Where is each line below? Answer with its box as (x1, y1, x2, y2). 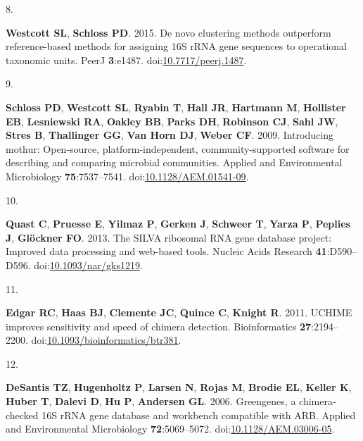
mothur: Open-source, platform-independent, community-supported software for (6, 141, 350, 156)
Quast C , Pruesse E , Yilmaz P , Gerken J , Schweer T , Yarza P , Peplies (6, 216, 350, 231)
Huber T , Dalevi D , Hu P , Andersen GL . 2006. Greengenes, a (6, 394, 296, 409)
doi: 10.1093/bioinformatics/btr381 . (31, 333, 181, 347)
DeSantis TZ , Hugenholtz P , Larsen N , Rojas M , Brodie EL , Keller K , (6, 380, 352, 395)
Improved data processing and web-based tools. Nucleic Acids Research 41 (6, 244, 327, 259)
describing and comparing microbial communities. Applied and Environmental (6, 155, 343, 170)
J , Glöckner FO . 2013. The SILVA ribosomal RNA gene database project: (6, 230, 332, 244)
